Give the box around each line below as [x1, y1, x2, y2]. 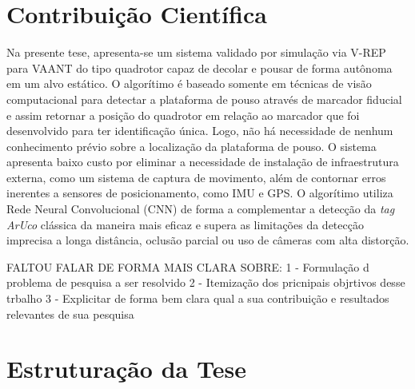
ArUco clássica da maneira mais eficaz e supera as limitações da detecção [6, 216, 364, 232]
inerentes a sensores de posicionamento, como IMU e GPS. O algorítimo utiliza [6, 185, 393, 201]
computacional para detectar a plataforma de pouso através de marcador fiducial [6, 90, 402, 107]
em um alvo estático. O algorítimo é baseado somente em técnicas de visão [6, 75, 372, 92]
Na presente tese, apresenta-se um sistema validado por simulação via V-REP [6, 44, 386, 61]
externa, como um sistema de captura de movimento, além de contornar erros [6, 169, 386, 185]
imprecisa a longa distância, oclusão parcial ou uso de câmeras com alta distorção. [6, 232, 409, 248]
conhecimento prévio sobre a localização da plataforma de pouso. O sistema [6, 137, 377, 154]
